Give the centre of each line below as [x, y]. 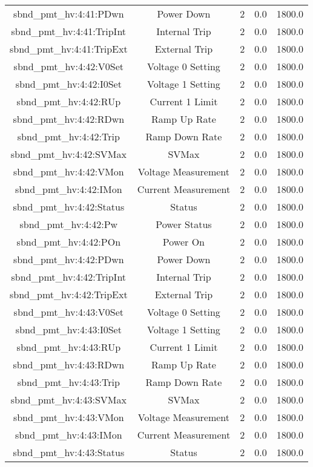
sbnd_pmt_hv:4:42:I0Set [68, 84]
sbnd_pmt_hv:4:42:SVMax [68, 154]
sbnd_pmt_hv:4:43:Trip [68, 382]
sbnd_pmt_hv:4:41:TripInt [69, 31]
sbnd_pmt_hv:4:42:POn [69, 242]
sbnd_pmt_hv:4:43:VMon [68, 417]
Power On [183, 242]
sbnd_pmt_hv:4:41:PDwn [68, 14]
